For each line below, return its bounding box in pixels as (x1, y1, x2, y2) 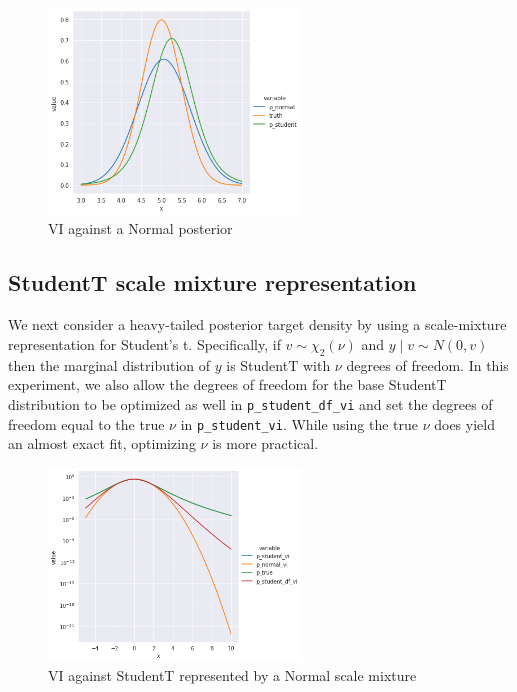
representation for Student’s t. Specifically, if (8, 333, 281, 354)
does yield (434, 413, 495, 434)
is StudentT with (226, 354, 331, 375)
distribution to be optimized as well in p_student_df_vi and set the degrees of (8, 393, 493, 414)
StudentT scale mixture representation (8, 267, 417, 298)
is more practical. (212, 433, 319, 454)
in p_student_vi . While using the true (180, 413, 418, 434)
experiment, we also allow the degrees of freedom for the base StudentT (8, 374, 447, 395)
